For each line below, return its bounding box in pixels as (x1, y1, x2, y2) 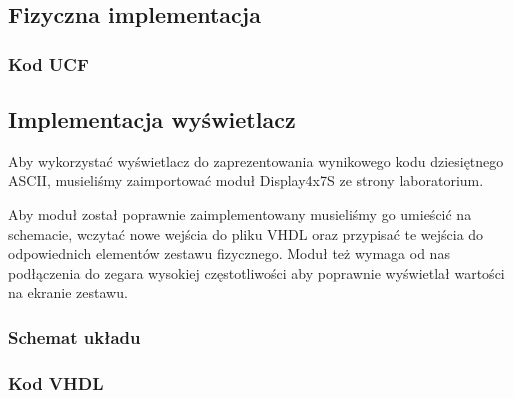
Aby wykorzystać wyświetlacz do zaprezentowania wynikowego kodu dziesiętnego (8, 150, 504, 171)
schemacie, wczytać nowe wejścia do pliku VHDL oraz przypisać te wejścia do (8, 223, 484, 244)
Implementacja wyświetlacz (8, 104, 296, 135)
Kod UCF (8, 51, 89, 76)
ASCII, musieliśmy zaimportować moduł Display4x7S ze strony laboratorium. (8, 170, 484, 191)
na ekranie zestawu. (8, 282, 128, 303)
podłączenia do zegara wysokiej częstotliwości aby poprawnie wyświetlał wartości (8, 262, 505, 283)
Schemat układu (8, 324, 141, 349)
